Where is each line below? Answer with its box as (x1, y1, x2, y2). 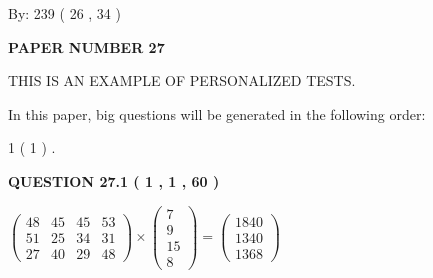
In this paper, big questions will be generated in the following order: (8, 103, 426, 124)
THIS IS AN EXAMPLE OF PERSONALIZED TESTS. (8, 70, 356, 91)
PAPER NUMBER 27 (8, 36, 165, 57)
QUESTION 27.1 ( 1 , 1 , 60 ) (8, 170, 220, 191)
